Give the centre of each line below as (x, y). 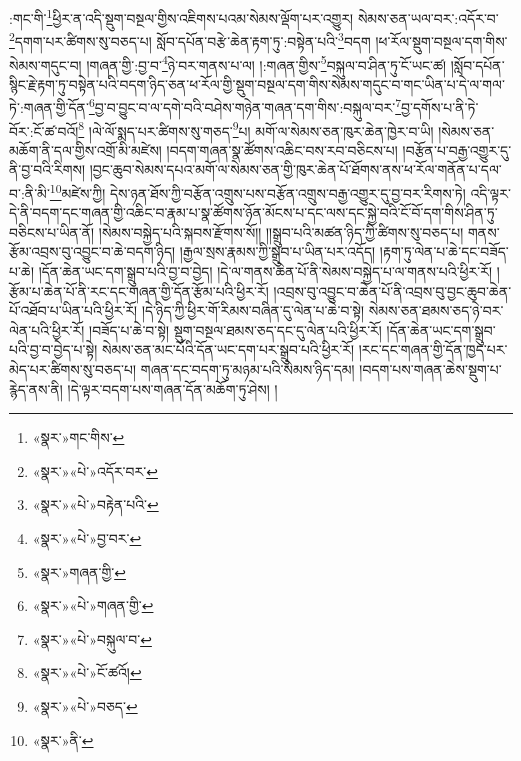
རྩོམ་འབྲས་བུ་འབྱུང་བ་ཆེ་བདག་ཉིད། (92, 251)
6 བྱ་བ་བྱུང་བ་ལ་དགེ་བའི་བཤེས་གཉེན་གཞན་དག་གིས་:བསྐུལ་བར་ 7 (245, 105)
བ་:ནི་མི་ (29, 192)
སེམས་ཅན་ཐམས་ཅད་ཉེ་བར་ (436, 310)
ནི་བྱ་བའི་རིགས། (47, 169)
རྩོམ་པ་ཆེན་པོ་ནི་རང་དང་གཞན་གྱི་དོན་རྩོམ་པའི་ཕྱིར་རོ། (139, 290)
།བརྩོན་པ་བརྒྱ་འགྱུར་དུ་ (457, 149)
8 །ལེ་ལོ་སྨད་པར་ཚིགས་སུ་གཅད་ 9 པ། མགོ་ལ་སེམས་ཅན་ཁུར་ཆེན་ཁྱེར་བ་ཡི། (256, 129)
